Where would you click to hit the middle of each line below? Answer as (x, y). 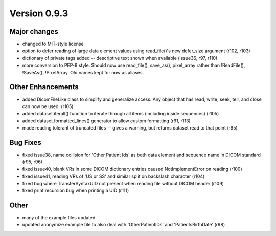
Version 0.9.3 (39, 13)
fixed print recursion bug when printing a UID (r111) (76, 190)
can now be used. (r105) (48, 106)
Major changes (34, 31)
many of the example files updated (59, 217)
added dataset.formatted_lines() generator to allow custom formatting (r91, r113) (107, 121)
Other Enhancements (44, 87)
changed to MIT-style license (53, 44)
